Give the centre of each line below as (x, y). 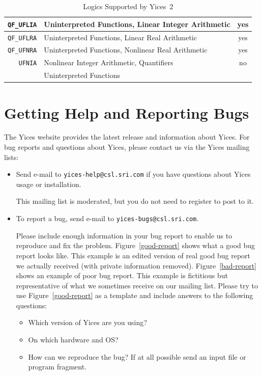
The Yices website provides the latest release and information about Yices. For (127, 137)
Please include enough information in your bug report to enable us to (124, 235)
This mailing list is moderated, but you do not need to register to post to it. (135, 201)
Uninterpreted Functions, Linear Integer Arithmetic (137, 24)
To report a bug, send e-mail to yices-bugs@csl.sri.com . (107, 218)
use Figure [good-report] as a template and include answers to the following (135, 295)
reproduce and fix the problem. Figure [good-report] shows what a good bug (136, 245)
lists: (11, 157)
